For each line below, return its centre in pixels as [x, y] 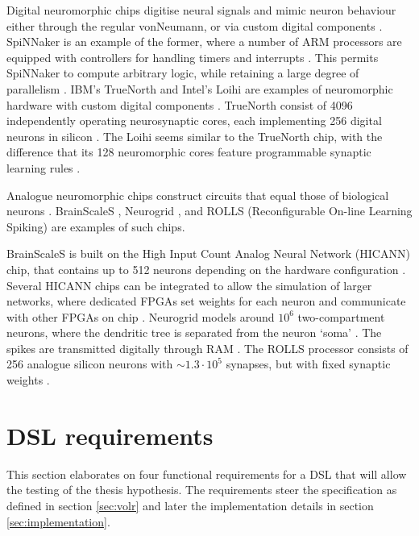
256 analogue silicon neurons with [90, 364]
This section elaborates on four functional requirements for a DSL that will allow [207, 474]
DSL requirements [110, 435]
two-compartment [341, 316]
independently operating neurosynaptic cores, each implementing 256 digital [194, 120]
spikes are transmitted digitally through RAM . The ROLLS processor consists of [207, 348]
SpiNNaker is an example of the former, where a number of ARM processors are [204, 42]
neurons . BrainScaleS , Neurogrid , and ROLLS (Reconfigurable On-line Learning [209, 211]
